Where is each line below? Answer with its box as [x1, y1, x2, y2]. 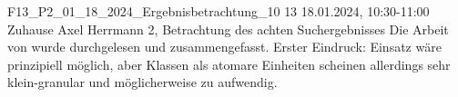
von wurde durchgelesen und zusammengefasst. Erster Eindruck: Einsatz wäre [7, 37, 442, 56]
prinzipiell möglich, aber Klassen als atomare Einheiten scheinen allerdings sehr [7, 54, 451, 73]
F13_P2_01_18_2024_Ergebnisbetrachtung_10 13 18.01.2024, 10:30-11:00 [7, 2, 430, 20]
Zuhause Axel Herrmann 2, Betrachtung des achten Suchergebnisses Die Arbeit [7, 19, 449, 38]
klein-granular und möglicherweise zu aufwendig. [7, 73, 278, 92]
